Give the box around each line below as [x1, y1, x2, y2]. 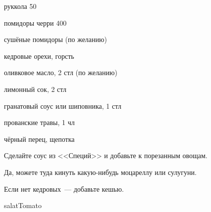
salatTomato [4, 200, 42, 211]
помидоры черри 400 [4, 17, 67, 28]
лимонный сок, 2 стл [4, 84, 67, 94]
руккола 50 [4, 1, 37, 11]
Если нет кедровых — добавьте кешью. [4, 183, 124, 194]
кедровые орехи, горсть [4, 50, 74, 61]
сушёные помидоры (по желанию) [4, 34, 107, 44]
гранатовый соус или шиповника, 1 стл [4, 100, 121, 111]
